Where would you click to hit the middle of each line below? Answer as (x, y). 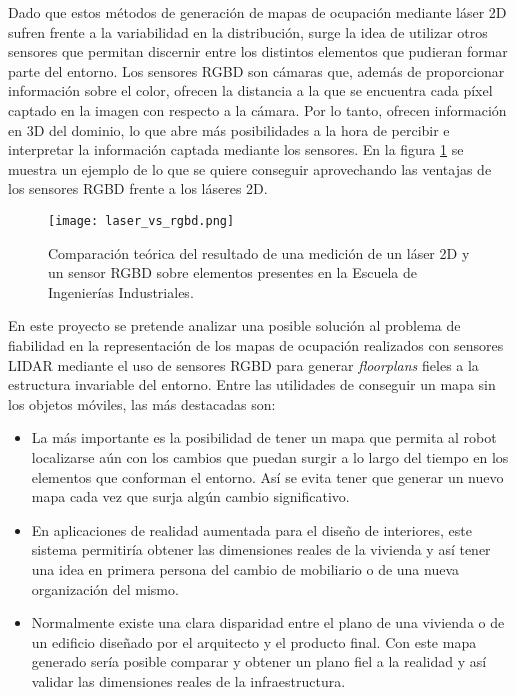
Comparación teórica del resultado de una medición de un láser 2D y (259, 252)
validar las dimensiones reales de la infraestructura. (188, 680)
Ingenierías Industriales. (121, 291)
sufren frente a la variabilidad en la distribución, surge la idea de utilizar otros (248, 31)
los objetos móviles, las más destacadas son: (142, 403)
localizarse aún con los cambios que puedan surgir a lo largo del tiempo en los (270, 456)
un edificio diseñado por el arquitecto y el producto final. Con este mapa (254, 641)
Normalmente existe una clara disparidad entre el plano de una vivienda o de (268, 622)
